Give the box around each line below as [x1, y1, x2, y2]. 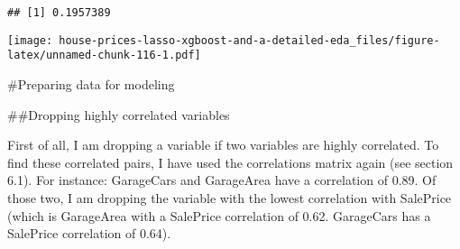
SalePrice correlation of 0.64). [7, 224, 171, 243]
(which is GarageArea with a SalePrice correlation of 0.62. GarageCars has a [7, 206, 431, 225]
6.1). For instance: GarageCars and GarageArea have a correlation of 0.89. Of [7, 171, 437, 189]
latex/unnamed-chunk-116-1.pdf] [7, 49, 201, 62]
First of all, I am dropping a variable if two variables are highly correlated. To [7, 135, 439, 154]
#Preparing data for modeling [7, 74, 175, 93]
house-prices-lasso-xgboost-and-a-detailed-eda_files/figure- [59, 33, 440, 47]
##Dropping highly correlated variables [7, 105, 230, 124]
